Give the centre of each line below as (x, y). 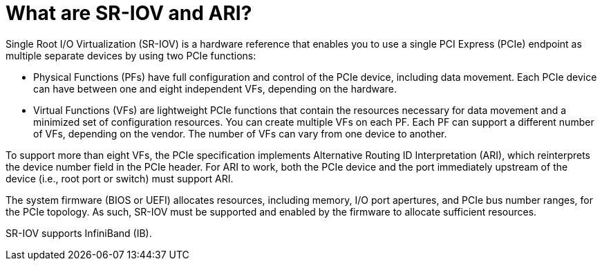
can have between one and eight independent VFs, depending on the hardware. (215, 88)
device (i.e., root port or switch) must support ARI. (120, 178)
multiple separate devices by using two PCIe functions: (131, 55)
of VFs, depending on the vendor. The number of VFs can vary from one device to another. (240, 133)
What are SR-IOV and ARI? (129, 13)
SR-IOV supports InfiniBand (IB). (79, 233)
